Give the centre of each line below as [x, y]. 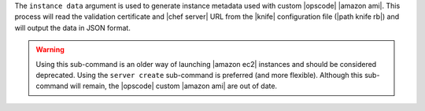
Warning [50, 50]
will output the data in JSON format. [73, 28]
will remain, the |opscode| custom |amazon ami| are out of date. [174, 86]
